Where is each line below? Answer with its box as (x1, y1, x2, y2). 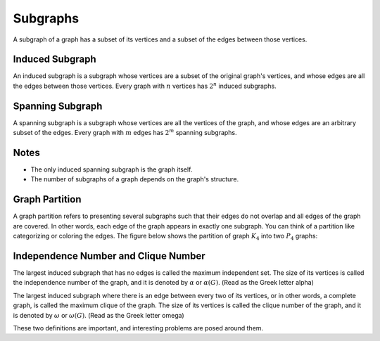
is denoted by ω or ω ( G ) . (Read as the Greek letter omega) (13, 311, 184, 319)
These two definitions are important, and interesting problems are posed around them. (13, 323, 264, 332)
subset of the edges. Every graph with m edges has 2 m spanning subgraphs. (13, 127, 237, 137)
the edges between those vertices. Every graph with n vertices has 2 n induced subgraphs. (13, 81, 277, 90)
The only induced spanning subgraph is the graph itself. (30, 165, 193, 174)
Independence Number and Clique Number (13, 250, 205, 262)
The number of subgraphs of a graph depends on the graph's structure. (30, 175, 239, 184)
